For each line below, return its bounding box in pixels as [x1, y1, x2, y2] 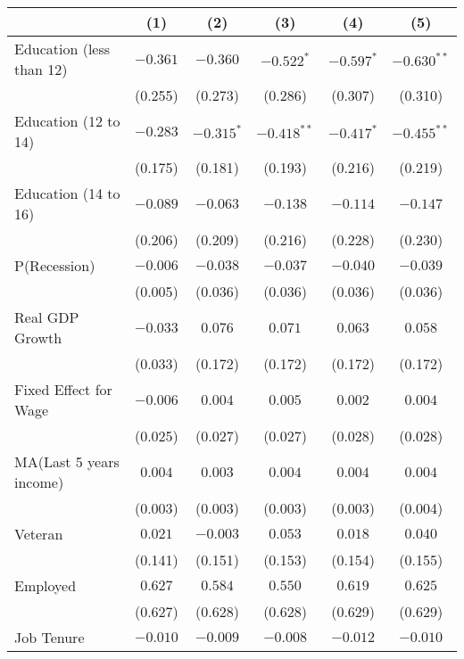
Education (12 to [14, 111, 120, 131]
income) [14, 472, 64, 492]
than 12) [14, 59, 68, 79]
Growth [14, 327, 62, 348]
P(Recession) [14, 255, 95, 276]
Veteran [14, 523, 63, 544]
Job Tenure [14, 627, 85, 647]
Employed [14, 575, 77, 596]
